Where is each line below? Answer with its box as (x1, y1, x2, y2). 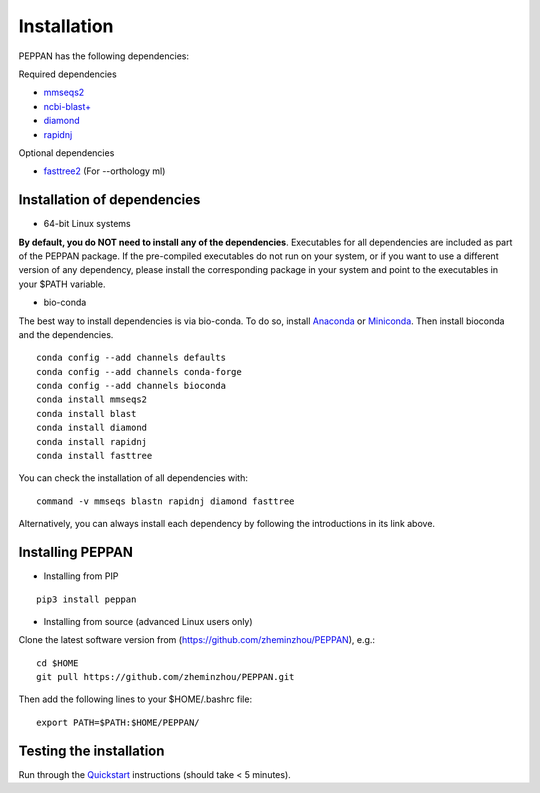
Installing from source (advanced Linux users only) (43, 615, 254, 627)
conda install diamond (36, 422, 148, 434)
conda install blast (36, 408, 137, 419)
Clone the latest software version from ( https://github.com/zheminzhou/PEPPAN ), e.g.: (18, 634, 375, 646)
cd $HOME (36, 657, 79, 669)
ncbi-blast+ (43, 100, 92, 112)
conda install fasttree (36, 450, 153, 462)
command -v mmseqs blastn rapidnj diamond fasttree (36, 495, 295, 507)
